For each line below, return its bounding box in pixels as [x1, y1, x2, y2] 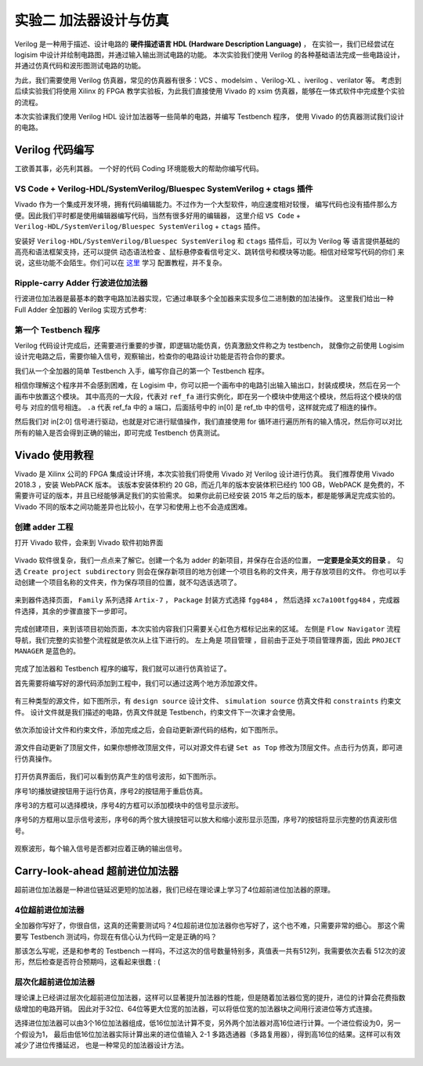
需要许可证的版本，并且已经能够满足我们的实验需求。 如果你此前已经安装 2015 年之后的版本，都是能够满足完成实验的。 [14, 491, 399, 500]
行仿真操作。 [14, 754, 56, 763]
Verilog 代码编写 [14, 144, 95, 157]
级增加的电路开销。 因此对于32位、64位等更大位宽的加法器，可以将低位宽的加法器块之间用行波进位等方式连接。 [14, 1004, 377, 1013]
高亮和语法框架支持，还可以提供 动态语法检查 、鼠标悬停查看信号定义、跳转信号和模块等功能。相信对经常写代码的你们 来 [14, 247, 405, 256]
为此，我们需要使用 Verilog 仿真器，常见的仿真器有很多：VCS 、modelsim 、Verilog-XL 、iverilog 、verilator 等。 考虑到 [14, 75, 402, 85]
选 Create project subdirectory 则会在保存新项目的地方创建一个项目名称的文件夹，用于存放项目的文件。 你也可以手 [14, 566, 407, 576]
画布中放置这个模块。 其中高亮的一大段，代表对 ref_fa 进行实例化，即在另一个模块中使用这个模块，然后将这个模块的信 [14, 391, 403, 401]
